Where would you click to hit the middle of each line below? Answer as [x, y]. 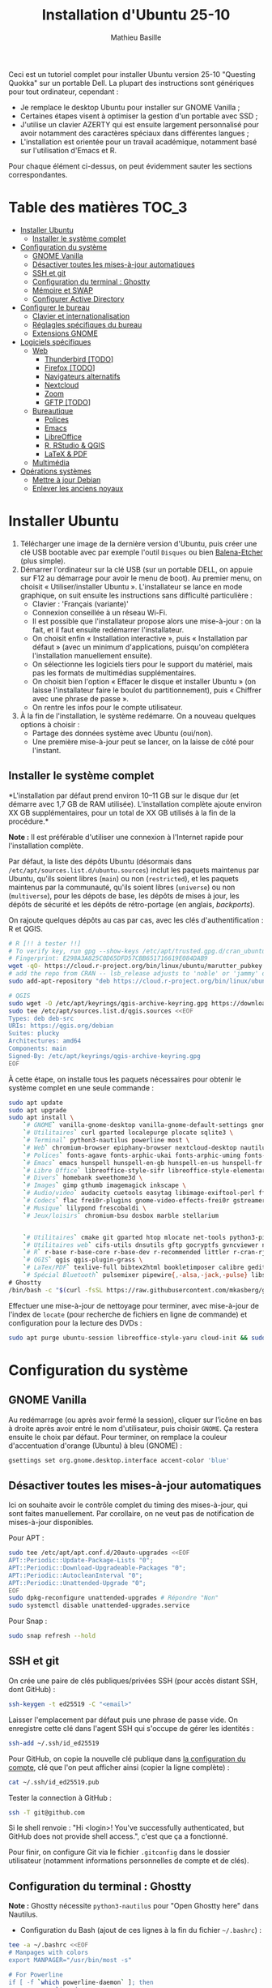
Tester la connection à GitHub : [60, 1797]
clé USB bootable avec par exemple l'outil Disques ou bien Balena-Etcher [141, 552]
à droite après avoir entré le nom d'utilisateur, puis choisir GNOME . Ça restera [134, 1428]
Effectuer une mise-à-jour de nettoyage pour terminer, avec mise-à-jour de [134, 1305]
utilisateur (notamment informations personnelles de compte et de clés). [129, 1861]
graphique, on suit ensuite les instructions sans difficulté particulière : [136, 595]
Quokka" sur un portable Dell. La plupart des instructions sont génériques [132, 83]
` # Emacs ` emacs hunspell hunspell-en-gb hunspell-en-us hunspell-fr [143, 1163]
